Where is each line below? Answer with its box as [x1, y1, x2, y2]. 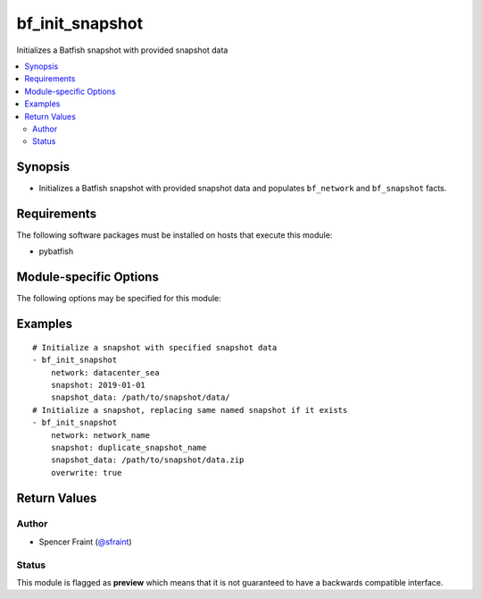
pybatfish [38, 246, 74, 257]
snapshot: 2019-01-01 [50, 380, 146, 390]
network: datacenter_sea [50, 367, 160, 377]
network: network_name [50, 430, 151, 440]
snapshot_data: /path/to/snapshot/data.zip [50, 455, 245, 465]
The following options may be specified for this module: [16, 293, 222, 304]
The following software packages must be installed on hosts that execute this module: [16, 230, 333, 240]
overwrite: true [50, 468, 122, 477]
